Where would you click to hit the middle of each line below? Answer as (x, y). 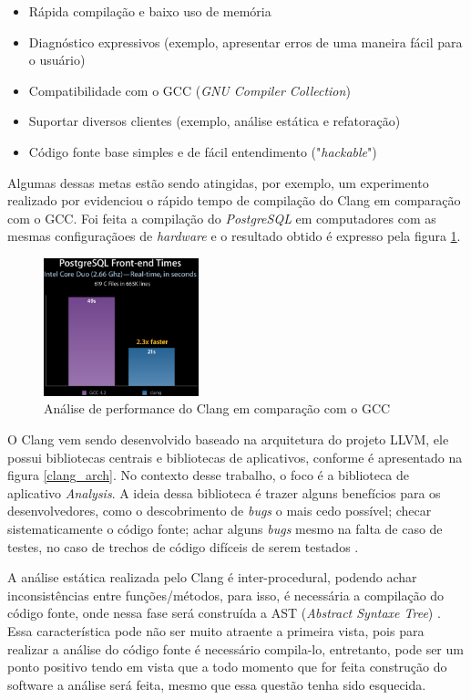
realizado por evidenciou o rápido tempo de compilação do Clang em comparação (234, 200)
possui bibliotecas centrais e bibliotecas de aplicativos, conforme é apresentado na (235, 457)
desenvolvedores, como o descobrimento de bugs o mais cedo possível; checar (220, 511)
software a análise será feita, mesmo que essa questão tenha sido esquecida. (217, 684)
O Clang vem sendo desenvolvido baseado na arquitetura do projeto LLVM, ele (228, 439)
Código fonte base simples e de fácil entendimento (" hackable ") (203, 151)
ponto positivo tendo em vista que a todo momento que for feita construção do (227, 667)
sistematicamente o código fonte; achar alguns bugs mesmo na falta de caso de (225, 528)
